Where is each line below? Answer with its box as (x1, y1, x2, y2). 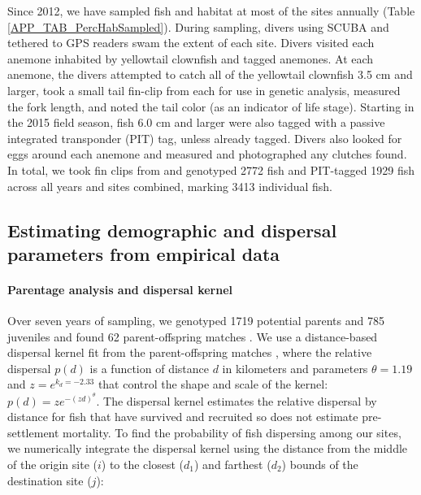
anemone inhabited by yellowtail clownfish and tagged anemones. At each (7, 50, 374, 67)
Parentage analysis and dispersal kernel (7, 280, 232, 297)
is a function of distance (89, 359, 209, 376)
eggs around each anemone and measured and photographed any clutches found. (7, 145, 407, 163)
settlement (7, 423, 59, 441)
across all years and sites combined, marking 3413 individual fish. (7, 177, 332, 194)
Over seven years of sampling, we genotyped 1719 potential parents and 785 (7, 312, 384, 329)
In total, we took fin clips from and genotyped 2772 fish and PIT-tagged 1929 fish (7, 161, 414, 178)
